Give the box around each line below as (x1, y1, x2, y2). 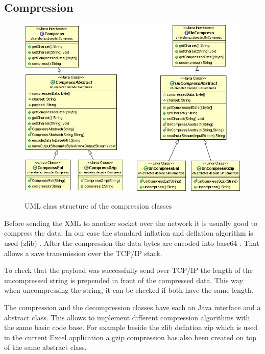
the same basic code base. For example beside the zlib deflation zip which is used (4, 322, 258, 333)
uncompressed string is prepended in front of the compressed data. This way (4, 274, 243, 285)
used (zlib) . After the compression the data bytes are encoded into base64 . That (4, 237, 259, 248)
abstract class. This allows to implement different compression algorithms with (4, 312, 250, 322)
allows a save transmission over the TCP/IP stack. (4, 247, 162, 258)
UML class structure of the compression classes (25, 200, 172, 211)
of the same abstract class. (4, 342, 87, 352)
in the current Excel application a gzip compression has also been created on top (4, 332, 257, 342)
